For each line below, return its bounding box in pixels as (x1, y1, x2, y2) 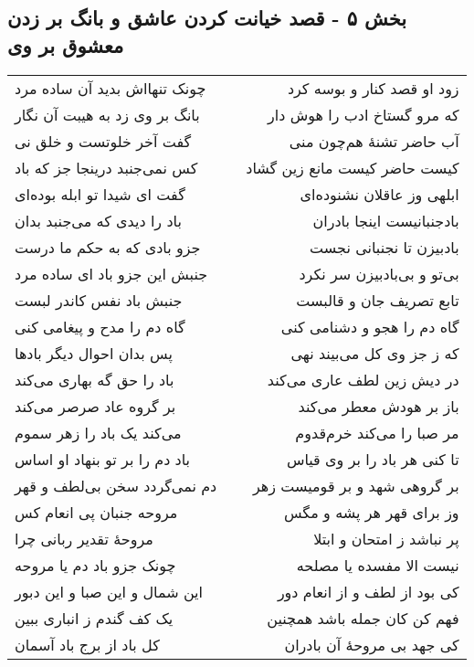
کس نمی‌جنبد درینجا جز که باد (15, 156, 198, 178)
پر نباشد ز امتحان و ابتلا (313, 527, 459, 549)
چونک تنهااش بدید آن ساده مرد (15, 77, 206, 99)
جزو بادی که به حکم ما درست (15, 236, 201, 258)
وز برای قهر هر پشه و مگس (283, 501, 459, 523)
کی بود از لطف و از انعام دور (277, 580, 459, 602)
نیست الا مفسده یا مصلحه (296, 554, 459, 576)
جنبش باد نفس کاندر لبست (15, 289, 183, 311)
